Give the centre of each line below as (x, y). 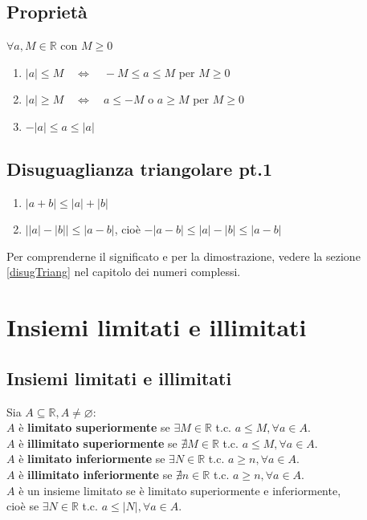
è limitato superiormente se (94, 427)
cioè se (23, 506)
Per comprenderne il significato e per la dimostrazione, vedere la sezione (183, 256)
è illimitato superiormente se (98, 443)
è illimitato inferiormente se (96, 474)
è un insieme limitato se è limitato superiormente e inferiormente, (180, 490)
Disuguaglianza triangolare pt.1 (139, 169)
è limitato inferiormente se (92, 459)
